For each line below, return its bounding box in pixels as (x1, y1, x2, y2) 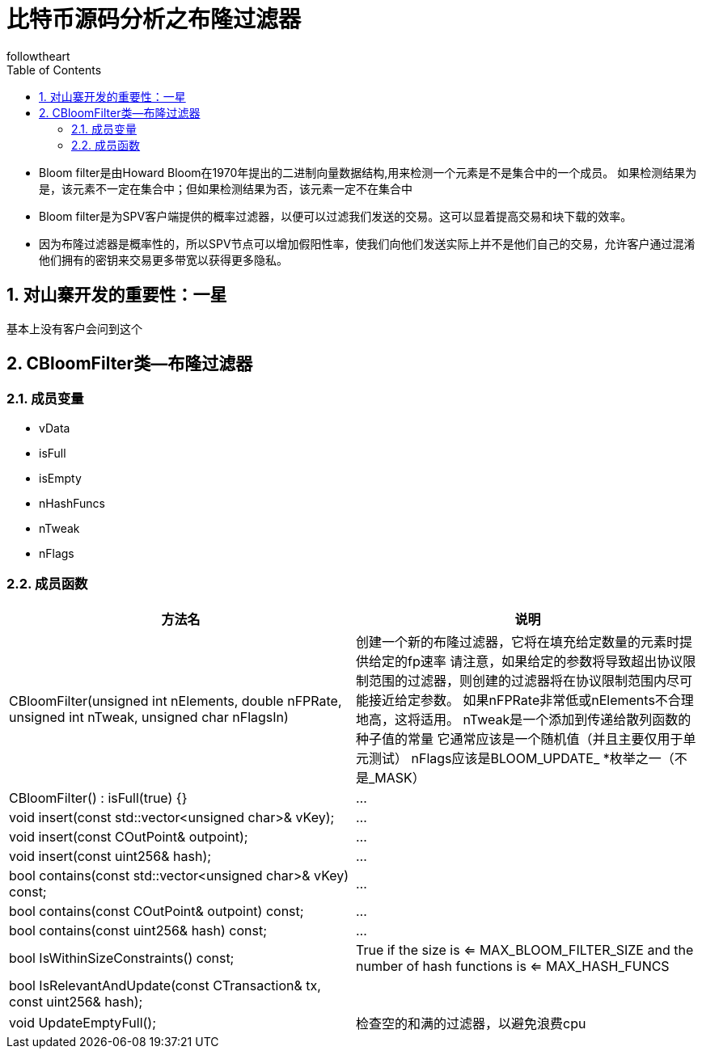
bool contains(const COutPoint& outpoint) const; (9, 902, 304, 919)
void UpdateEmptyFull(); (9, 1014, 156, 1031)
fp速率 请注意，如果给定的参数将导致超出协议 (408, 652, 683, 669)
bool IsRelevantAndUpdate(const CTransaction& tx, (9, 977, 321, 994)
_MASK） (369, 769, 425, 786)
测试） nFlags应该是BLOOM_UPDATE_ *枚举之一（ (369, 749, 675, 766)
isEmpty (39, 471, 82, 485)
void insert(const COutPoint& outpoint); (9, 828, 248, 845)
